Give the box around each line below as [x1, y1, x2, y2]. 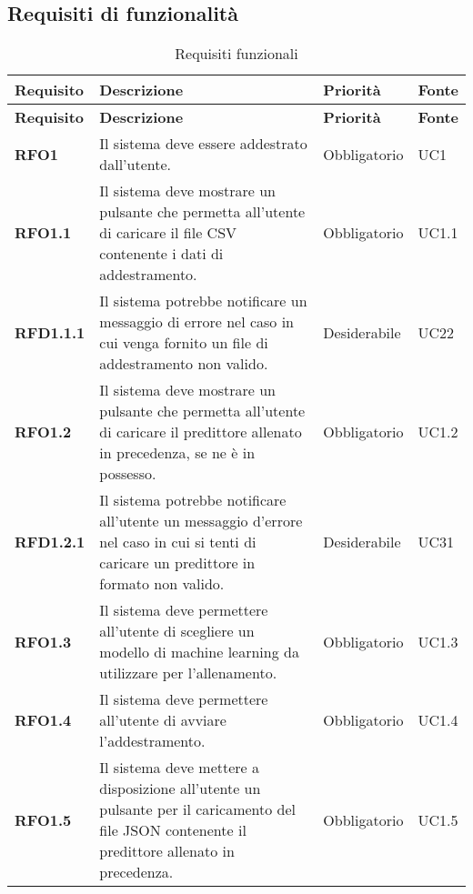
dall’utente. [99, 154, 172, 176]
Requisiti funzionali [175, 43, 298, 65]
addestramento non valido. [99, 353, 268, 375]
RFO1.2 [15, 421, 72, 443]
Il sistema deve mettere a [99, 757, 260, 778]
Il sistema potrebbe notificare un [99, 290, 307, 312]
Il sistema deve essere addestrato [99, 133, 307, 155]
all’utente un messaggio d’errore [99, 510, 303, 532]
